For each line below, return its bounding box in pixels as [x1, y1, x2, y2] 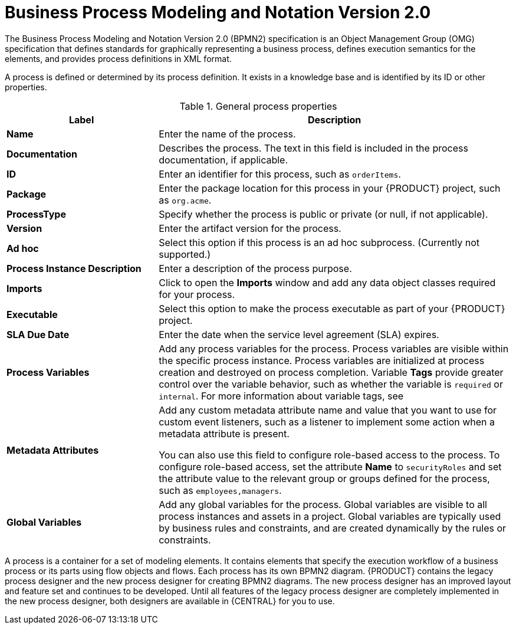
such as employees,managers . [159, 484, 282, 496]
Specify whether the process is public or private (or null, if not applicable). [159, 208, 488, 220]
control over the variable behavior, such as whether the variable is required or [159, 378, 503, 390]
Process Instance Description [6, 262, 142, 274]
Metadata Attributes [6, 444, 99, 456]
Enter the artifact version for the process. [159, 222, 341, 234]
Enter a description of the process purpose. [159, 262, 352, 274]
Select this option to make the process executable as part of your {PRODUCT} [159, 302, 505, 314]
